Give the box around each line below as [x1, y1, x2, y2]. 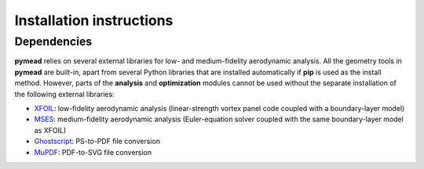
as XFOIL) [34, 125, 67, 135]
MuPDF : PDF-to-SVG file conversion [34, 147, 152, 156]
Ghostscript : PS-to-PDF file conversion [34, 137, 161, 146]
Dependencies [14, 34, 93, 49]
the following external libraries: [14, 89, 115, 99]
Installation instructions [14, 12, 174, 29]
